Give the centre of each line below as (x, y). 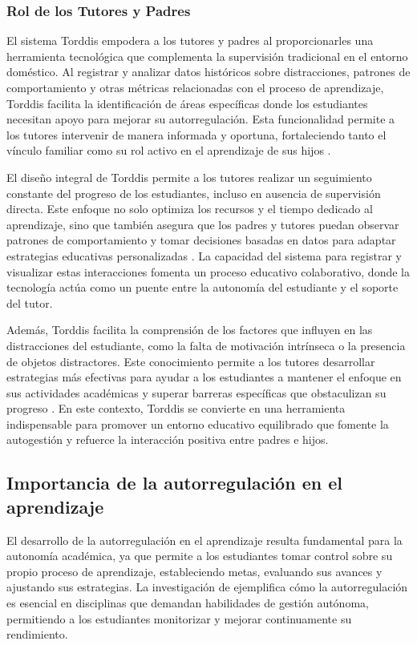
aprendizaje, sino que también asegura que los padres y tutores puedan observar (203, 224)
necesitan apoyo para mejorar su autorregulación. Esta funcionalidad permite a (201, 119)
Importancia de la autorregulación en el (174, 483)
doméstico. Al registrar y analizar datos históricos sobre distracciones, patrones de (208, 72)
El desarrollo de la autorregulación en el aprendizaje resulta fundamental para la (204, 540)
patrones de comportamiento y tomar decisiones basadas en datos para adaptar (201, 240)
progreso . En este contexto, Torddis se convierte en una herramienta (176, 408)
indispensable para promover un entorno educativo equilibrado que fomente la (198, 423)
